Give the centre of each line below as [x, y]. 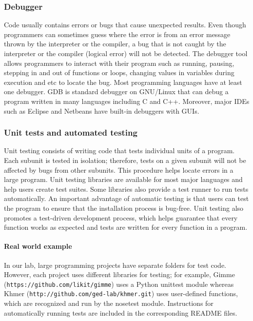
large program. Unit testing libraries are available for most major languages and [123, 179]
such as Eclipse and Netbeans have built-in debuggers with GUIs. [102, 110]
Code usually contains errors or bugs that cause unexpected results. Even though [125, 25]
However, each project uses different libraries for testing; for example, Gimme [119, 274]
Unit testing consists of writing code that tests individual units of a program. [119, 150]
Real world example [38, 246]
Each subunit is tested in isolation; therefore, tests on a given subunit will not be [125, 160]
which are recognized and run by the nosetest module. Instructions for [109, 303]
